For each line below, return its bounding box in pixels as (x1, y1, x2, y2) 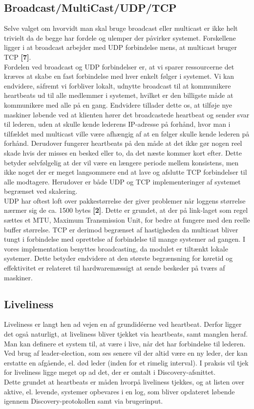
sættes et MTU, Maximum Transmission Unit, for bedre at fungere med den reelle (4, 215, 250, 225)
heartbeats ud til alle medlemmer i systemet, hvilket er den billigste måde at (4, 90, 233, 100)
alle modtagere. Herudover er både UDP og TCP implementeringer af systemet (4, 176, 241, 186)
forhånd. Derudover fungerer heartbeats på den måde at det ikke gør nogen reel (4, 138, 242, 148)
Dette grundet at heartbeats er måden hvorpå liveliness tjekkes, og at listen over (4, 377, 245, 386)
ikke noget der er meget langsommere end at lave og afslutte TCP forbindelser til (4, 167, 247, 177)
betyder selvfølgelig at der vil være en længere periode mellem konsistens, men (4, 157, 239, 167)
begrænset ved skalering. (4, 186, 78, 196)
